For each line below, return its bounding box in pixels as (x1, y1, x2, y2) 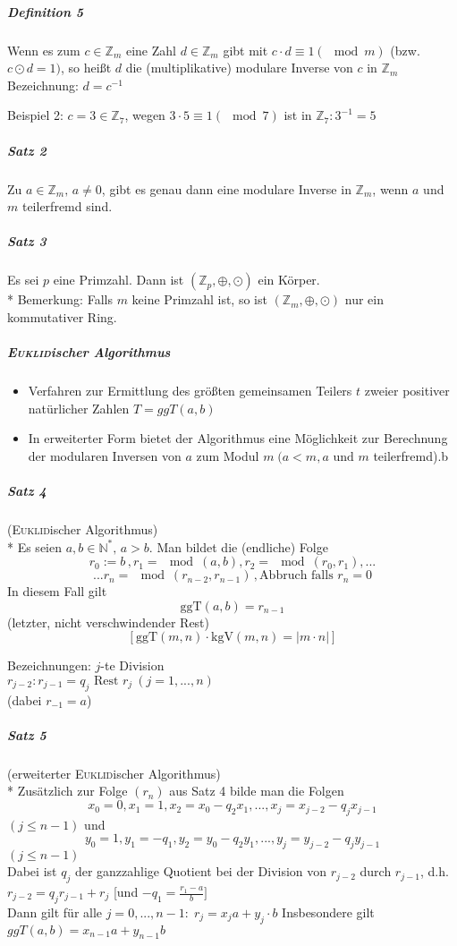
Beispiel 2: (7, 106, 63, 124)
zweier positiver (364, 381, 450, 399)
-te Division (100, 656, 165, 675)
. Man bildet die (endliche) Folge (148, 537, 328, 556)
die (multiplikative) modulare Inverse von (125, 58, 353, 77)
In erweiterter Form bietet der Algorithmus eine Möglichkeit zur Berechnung (28, 429, 448, 447)
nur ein (344, 290, 384, 309)
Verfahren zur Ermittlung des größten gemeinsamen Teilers (28, 381, 352, 399)
